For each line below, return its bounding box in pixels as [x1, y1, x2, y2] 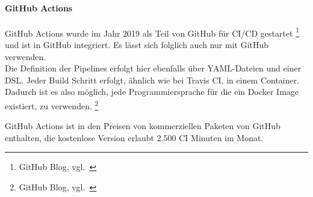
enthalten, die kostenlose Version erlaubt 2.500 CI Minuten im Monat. [5, 131, 264, 144]
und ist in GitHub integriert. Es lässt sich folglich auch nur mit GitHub [5, 38, 269, 51]
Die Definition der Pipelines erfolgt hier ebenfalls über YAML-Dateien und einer [5, 62, 302, 74]
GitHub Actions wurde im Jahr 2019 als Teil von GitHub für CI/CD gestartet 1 [5, 25, 300, 39]
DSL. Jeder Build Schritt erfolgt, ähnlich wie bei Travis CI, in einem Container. [5, 73, 300, 86]
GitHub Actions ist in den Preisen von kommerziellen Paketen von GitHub [5, 120, 280, 132]
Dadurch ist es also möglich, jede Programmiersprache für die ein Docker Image [5, 85, 299, 98]
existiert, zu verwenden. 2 [5, 98, 99, 112]
